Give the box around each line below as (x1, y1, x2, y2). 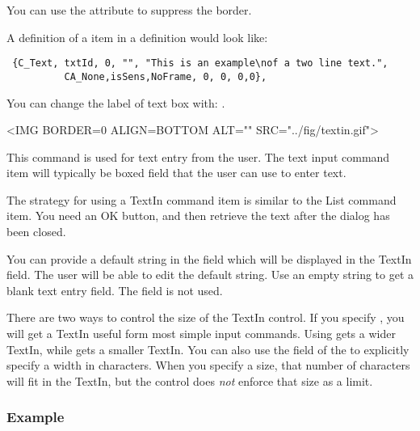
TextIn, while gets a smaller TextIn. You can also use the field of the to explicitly (6, 340, 409, 357)
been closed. (6, 223, 66, 240)
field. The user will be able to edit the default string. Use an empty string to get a (6, 266, 414, 283)
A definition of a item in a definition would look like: (6, 28, 268, 45)
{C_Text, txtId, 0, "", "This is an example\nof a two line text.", (12, 57, 388, 70)
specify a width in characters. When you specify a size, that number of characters (6, 357, 410, 374)
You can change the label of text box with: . (6, 94, 225, 111)
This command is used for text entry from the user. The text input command (6, 148, 390, 165)
